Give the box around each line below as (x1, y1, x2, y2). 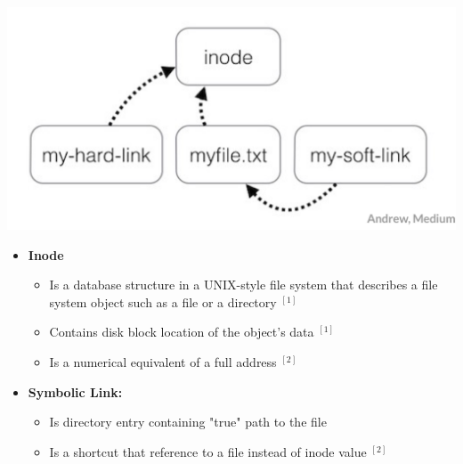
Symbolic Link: (28, 382, 123, 401)
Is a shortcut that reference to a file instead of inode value (49, 442, 367, 460)
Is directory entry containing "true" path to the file (49, 412, 327, 431)
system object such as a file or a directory (49, 292, 277, 311)
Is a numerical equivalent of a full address (49, 353, 277, 370)
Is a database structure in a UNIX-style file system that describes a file (49, 275, 438, 294)
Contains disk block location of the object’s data (49, 322, 314, 341)
